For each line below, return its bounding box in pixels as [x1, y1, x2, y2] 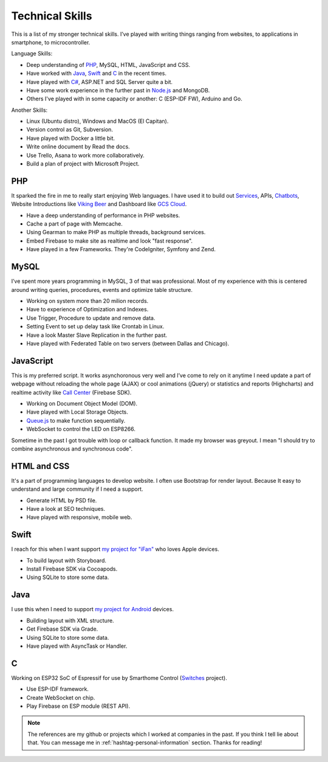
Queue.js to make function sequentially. [26, 417, 126, 424]
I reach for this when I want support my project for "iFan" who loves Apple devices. [11, 546, 220, 553]
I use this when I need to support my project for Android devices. [11, 606, 174, 613]
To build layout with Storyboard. [26, 556, 106, 564]
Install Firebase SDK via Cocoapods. [26, 566, 118, 573]
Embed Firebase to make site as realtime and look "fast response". [26, 237, 193, 244]
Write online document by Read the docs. [26, 143, 130, 150]
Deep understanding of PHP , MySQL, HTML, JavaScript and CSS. [26, 61, 191, 68]
